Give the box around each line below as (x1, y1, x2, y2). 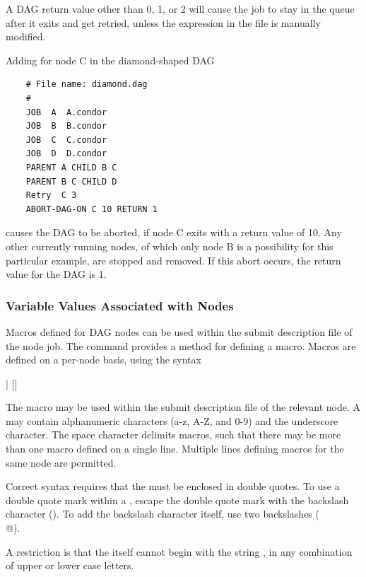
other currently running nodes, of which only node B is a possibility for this (6, 238, 333, 253)
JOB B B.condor (25, 121, 107, 132)
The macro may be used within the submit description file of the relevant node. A (6, 400, 360, 414)
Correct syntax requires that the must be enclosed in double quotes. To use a (6, 479, 340, 494)
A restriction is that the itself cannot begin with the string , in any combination (6, 544, 353, 559)
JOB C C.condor (25, 134, 107, 145)
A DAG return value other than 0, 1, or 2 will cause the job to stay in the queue (6, 1, 355, 16)
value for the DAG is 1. (6, 267, 107, 281)
